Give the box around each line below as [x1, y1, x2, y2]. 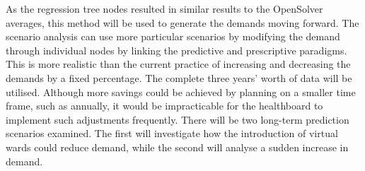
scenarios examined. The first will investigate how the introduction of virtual [6, 126, 338, 141]
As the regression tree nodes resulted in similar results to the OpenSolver [6, 1, 323, 16]
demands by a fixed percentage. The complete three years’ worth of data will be [6, 70, 352, 85]
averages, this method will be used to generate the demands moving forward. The [6, 15, 359, 30]
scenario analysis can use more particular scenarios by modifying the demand [6, 29, 340, 44]
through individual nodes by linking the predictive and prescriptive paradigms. [6, 42, 347, 57]
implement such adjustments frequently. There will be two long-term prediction [6, 112, 349, 126]
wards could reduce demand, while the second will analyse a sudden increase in [6, 139, 349, 154]
